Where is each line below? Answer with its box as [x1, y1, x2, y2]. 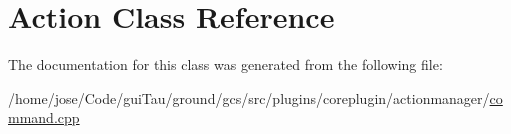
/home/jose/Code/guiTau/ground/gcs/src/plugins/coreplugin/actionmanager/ [8, 87, 490, 108]
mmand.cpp [8, 107, 80, 128]
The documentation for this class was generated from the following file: [8, 54, 443, 75]
